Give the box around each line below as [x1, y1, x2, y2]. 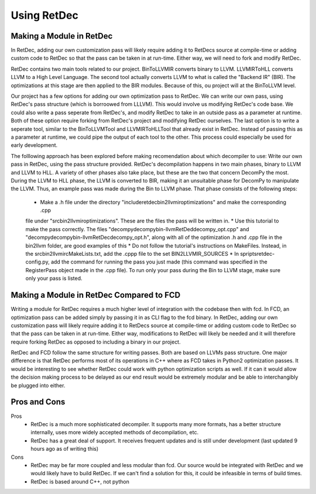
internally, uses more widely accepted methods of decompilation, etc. [30, 429, 199, 436]
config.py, [25, 258, 50, 266]
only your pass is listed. [25, 275, 83, 282]
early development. [11, 142, 58, 149]
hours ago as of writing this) [30, 445, 99, 452]
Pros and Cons [11, 397, 66, 407]
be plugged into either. [11, 382, 66, 389]
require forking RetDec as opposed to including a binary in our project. [11, 338, 181, 345]
